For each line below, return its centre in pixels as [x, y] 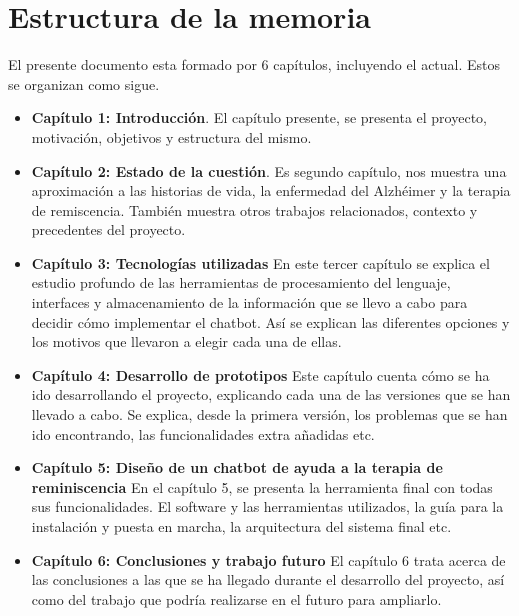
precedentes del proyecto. [108, 229]
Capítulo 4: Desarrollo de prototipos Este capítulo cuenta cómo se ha [260, 374]
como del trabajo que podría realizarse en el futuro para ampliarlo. [236, 598]
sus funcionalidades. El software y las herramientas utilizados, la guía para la [267, 506]
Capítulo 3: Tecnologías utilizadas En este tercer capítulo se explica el [260, 262]
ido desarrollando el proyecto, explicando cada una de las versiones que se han [271, 394]
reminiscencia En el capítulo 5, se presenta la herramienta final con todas [262, 486]
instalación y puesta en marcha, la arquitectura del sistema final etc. [241, 526]
